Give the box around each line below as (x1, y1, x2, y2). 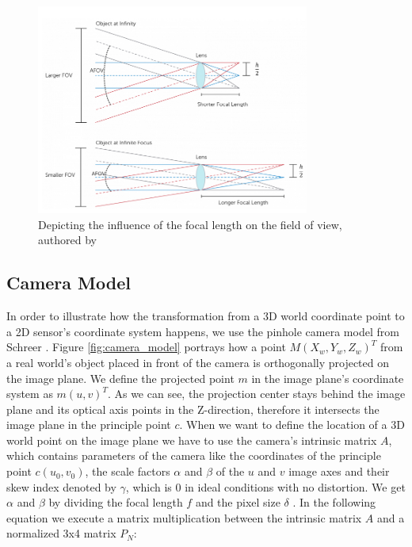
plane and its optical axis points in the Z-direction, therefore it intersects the (6, 400, 380, 417)
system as (6, 385, 53, 402)
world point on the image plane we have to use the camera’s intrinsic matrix (6, 431, 377, 448)
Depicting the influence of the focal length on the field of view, (38, 216, 342, 232)
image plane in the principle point (6, 416, 171, 433)
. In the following (292, 494, 376, 511)
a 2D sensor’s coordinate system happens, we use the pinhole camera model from (6, 323, 399, 339)
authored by (38, 231, 97, 248)
